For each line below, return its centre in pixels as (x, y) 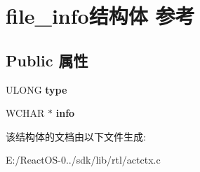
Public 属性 (47, 60)
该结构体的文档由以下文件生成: (76, 136)
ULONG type (36, 89)
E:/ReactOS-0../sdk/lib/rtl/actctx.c (83, 160)
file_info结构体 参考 (100, 16)
